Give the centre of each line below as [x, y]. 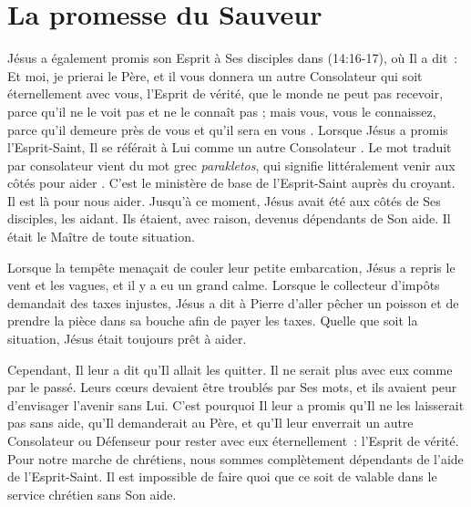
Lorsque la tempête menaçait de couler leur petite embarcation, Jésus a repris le [231, 267]
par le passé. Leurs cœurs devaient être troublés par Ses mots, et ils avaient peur [232, 387]
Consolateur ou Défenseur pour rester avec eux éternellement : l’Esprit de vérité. [233, 440]
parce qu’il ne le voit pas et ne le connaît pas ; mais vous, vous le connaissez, [222, 111]
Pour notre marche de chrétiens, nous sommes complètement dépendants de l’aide [235, 458]
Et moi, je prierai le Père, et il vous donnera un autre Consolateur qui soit [215, 75]
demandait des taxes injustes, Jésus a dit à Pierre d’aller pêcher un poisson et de [233, 302]
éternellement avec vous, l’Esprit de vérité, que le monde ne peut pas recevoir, [225, 93]
